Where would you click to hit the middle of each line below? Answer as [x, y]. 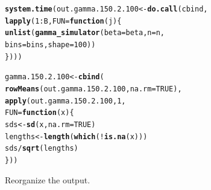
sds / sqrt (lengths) [42, 149]
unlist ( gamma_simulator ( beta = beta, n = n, [85, 33]
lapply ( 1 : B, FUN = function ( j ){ [63, 21]
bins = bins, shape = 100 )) [50, 44]
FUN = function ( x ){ [39, 113]
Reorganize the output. [48, 179]
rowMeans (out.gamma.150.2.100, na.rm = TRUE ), [93, 89]
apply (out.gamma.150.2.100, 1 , [65, 101]
